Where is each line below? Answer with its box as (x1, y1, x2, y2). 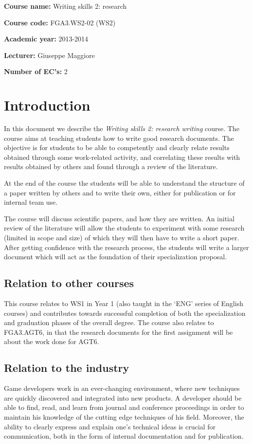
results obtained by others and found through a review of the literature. (4, 161, 218, 172)
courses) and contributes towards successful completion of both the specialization (4, 308, 246, 318)
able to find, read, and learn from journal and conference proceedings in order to (4, 402, 244, 412)
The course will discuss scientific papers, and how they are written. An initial (4, 213, 235, 223)
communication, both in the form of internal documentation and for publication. (4, 431, 244, 441)
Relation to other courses (4, 275, 134, 290)
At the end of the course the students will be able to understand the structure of (4, 178, 245, 188)
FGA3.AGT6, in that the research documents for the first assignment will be (4, 327, 233, 337)
